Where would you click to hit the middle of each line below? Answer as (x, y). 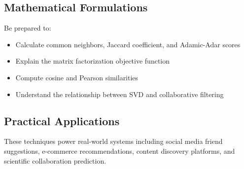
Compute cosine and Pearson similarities (77, 77)
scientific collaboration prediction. (55, 160)
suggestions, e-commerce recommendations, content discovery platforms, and (120, 151)
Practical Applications (62, 120)
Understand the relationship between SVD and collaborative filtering (120, 94)
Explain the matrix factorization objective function (93, 61)
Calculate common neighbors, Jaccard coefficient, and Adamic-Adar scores (128, 44)
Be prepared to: (28, 28)
